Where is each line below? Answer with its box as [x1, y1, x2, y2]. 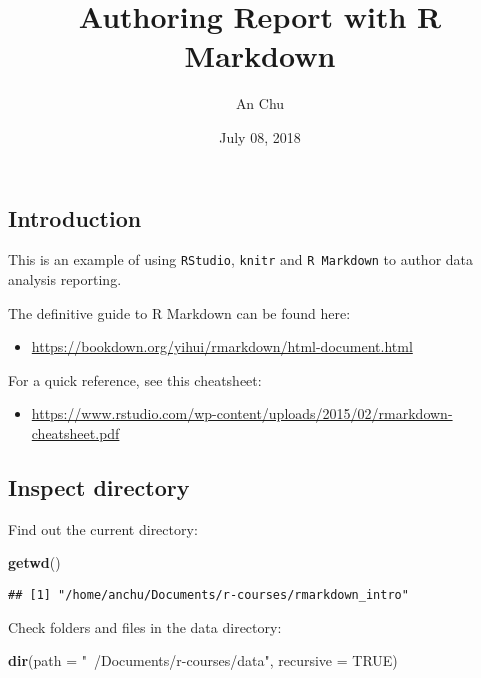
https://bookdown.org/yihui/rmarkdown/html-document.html [31, 336, 413, 357]
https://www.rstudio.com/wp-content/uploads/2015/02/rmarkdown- [31, 403, 453, 424]
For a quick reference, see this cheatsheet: [8, 369, 262, 390]
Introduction [8, 202, 142, 233]
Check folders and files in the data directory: [8, 616, 282, 637]
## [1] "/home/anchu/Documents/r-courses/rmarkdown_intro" [8, 587, 409, 602]
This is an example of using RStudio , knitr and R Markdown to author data [8, 249, 474, 270]
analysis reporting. [8, 268, 122, 289]
